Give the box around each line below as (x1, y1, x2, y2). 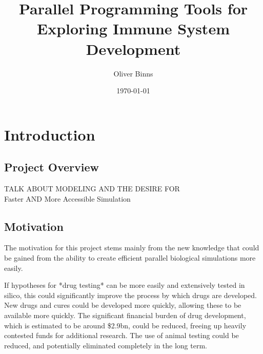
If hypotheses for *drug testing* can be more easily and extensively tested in (4, 280, 245, 290)
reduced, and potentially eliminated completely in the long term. (4, 340, 207, 350)
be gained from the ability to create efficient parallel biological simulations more (4, 252, 256, 263)
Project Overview (4, 159, 99, 175)
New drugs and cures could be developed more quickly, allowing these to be (4, 300, 241, 310)
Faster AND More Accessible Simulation (4, 193, 131, 204)
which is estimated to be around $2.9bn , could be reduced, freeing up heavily (4, 320, 247, 330)
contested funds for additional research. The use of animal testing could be (4, 330, 239, 341)
